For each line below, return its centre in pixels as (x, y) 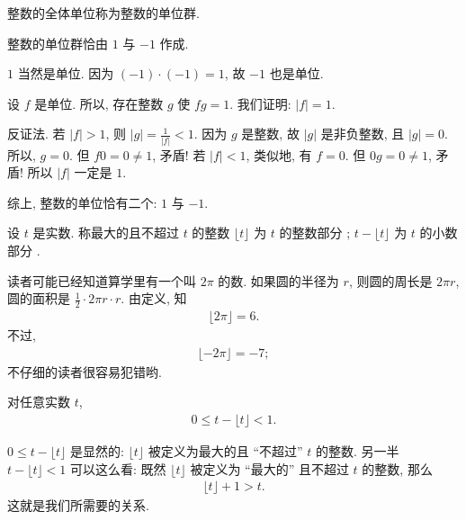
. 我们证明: (260, 103)
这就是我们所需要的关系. (78, 505)
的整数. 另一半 (357, 450)
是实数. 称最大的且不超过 (106, 233)
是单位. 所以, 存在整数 (99, 103)
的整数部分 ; (315, 233)
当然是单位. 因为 (66, 73)
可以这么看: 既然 (118, 468)
